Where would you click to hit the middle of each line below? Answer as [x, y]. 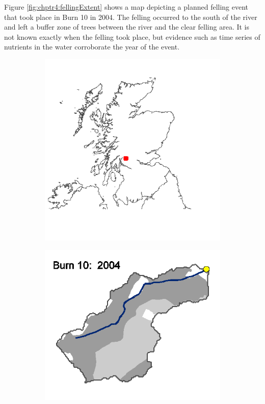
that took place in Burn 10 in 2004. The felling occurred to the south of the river [131, 17]
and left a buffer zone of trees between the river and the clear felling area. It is [127, 27]
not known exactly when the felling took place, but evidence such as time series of [132, 36]
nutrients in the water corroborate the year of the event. [92, 47]
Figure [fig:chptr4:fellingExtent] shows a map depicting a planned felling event [126, 7]
